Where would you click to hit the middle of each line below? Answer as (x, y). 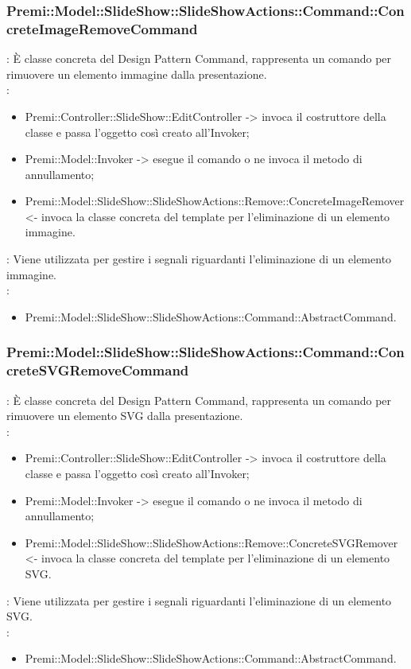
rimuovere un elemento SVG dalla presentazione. (125, 416)
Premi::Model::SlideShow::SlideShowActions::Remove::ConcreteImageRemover (215, 201)
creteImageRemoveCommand (102, 28)
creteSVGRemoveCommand (98, 370)
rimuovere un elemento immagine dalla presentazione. (137, 74)
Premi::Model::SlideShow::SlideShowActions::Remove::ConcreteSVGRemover (211, 542)
